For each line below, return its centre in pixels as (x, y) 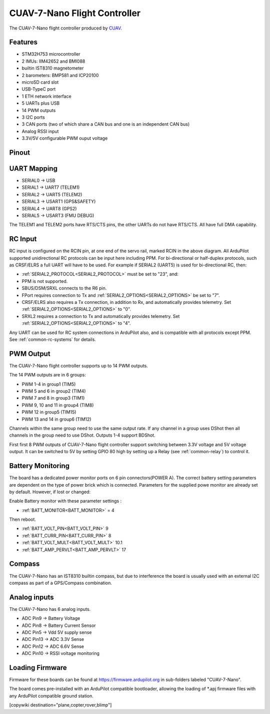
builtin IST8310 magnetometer (53, 68)
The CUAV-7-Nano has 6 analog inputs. (50, 609)
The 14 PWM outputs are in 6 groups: (47, 375)
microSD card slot (40, 82)
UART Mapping (33, 168)
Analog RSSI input (40, 131)
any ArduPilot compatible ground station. (51, 695)
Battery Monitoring (39, 466)
